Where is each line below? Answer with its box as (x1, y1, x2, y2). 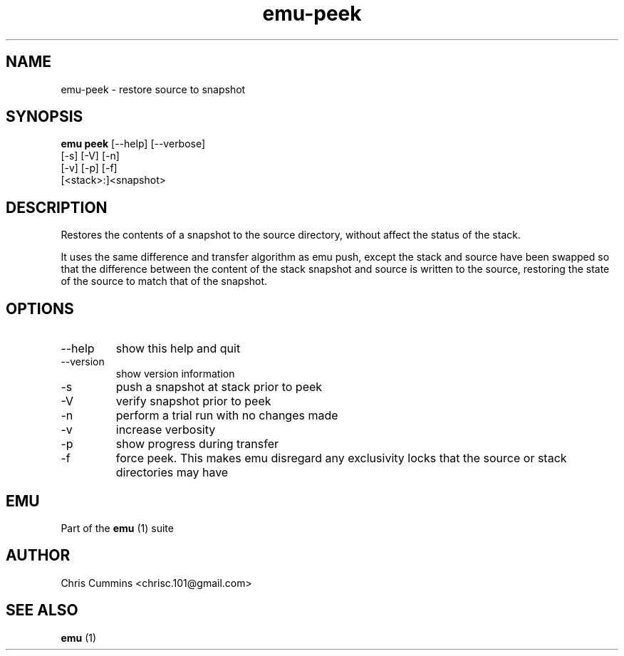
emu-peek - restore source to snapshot (61, 83, 246, 95)
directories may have (115, 465, 229, 480)
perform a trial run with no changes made (115, 408, 338, 423)
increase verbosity (115, 422, 216, 437)
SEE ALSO (6, 601, 78, 620)
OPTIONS (6, 299, 74, 318)
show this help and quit (115, 341, 241, 356)
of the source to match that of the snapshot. (61, 275, 268, 288)
